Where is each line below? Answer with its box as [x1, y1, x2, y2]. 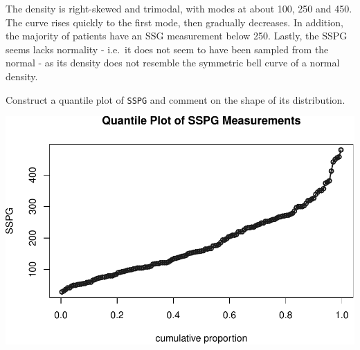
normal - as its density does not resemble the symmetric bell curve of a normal [6, 55, 340, 70]
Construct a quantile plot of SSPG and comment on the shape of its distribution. [6, 92, 345, 107]
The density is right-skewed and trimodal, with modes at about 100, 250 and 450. [6, 1, 352, 15]
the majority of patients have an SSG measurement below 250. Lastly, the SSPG [6, 28, 348, 43]
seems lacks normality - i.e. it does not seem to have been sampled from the [6, 42, 329, 56]
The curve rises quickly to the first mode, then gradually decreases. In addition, [6, 15, 343, 29]
